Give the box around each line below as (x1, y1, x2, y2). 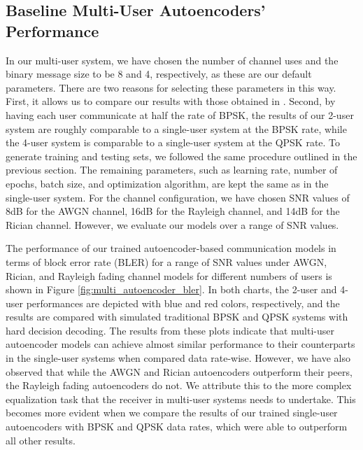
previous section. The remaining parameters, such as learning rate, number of (6, 162, 338, 177)
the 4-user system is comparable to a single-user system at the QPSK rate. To (6, 135, 341, 150)
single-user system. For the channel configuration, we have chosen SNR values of (6, 190, 350, 204)
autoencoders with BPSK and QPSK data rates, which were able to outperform (6, 419, 348, 434)
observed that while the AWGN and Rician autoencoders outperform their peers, (6, 364, 353, 379)
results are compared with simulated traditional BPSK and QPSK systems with (6, 309, 348, 324)
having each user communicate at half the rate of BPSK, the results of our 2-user (6, 107, 354, 122)
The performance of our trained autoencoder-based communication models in (6, 241, 336, 255)
